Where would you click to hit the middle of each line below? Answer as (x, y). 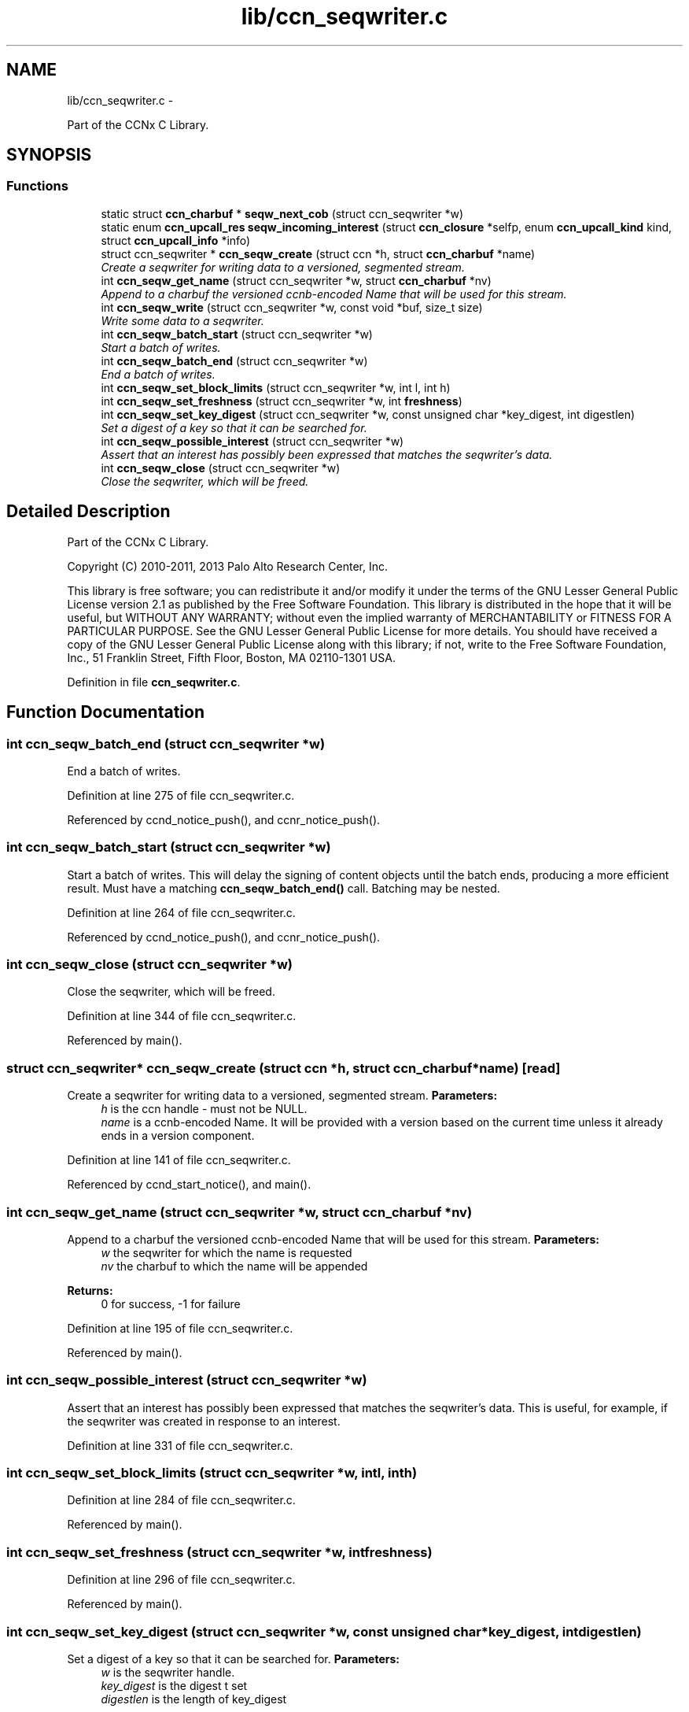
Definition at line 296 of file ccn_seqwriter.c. (181, 1580)
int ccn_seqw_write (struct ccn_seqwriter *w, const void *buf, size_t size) (292, 307)
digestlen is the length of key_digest (194, 1699)
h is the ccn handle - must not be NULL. (204, 1109)
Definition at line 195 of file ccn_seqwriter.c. (180, 1328)
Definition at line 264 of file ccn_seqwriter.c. (181, 912)
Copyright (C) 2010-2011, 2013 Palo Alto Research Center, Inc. (227, 566)
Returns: (90, 1290)
